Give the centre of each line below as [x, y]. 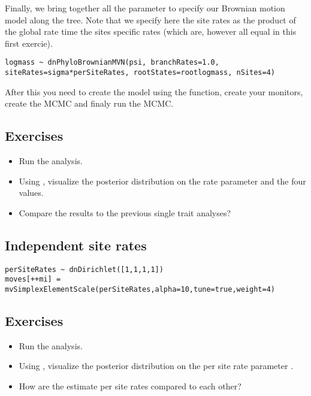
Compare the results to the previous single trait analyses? [125, 212]
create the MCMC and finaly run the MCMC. [89, 103]
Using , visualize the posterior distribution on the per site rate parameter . [156, 366]
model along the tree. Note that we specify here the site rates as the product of [150, 19]
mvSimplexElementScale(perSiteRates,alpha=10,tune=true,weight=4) [140, 289]
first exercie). [29, 43]
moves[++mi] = [33, 279]
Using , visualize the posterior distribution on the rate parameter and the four [162, 181]
